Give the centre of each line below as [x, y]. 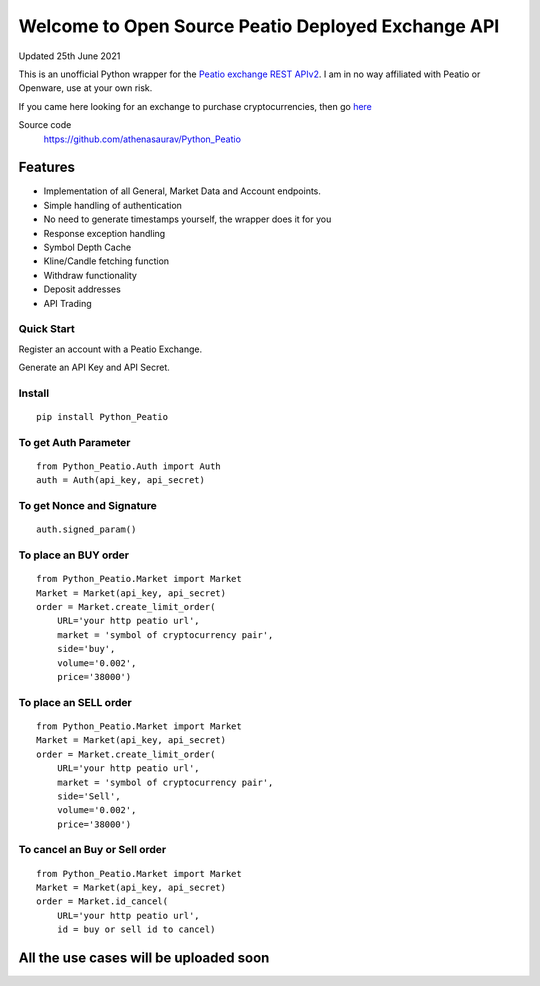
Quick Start [46, 329]
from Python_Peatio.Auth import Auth [129, 466]
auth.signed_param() [86, 529]
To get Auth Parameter [74, 442]
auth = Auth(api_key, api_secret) [120, 480]
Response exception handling [104, 233]
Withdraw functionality [90, 275]
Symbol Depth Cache [87, 247]
